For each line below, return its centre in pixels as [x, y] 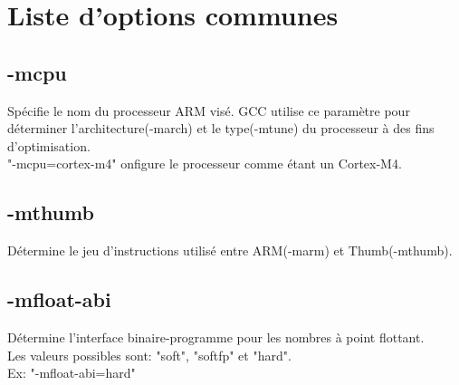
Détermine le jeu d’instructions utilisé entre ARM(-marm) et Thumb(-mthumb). [230, 250]
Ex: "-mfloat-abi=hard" [72, 373]
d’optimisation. [49, 145]
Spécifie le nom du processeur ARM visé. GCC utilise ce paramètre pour [209, 110]
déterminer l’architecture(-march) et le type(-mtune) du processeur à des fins [221, 128]
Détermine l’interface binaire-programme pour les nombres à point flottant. [216, 337]
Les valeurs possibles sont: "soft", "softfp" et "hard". [149, 355]
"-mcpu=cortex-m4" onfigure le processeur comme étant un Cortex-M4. [205, 164]
